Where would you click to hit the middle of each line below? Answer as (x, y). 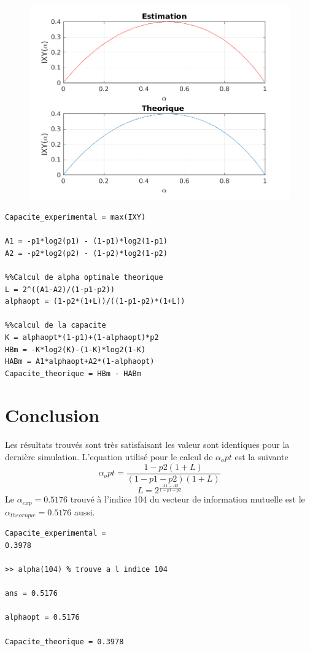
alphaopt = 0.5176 (42, 618)
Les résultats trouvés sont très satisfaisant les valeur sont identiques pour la (147, 445)
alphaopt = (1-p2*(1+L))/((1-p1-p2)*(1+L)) (95, 302)
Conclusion (52, 415)
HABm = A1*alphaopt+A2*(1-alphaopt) (80, 362)
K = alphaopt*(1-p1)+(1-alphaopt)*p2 (82, 337)
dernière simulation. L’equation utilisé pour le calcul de (109, 457)
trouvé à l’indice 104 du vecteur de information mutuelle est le (188, 499)
